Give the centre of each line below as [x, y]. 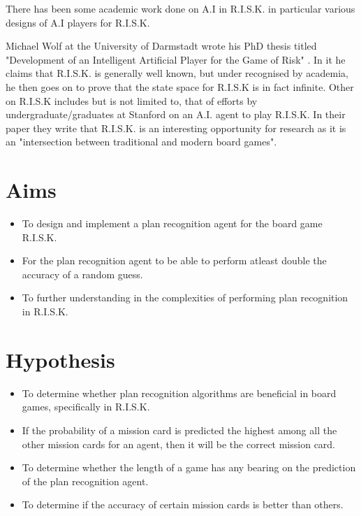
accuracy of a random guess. [82, 274]
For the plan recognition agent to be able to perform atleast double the [174, 260]
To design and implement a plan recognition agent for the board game [172, 223]
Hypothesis [60, 359]
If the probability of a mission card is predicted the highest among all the [179, 430]
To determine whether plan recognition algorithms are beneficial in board [179, 393]
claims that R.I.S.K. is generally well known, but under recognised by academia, [177, 73]
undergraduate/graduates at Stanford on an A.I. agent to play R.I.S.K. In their [176, 114]
